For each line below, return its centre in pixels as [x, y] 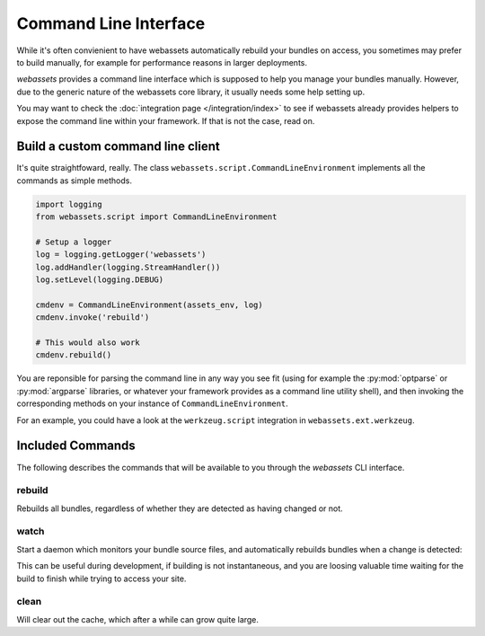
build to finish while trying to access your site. [101, 579]
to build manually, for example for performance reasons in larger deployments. [162, 62]
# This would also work [88, 343]
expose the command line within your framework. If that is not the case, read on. [166, 120]
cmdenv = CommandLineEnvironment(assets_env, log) [150, 305]
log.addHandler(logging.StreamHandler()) [128, 267]
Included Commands [76, 446]
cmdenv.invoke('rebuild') [93, 318]
